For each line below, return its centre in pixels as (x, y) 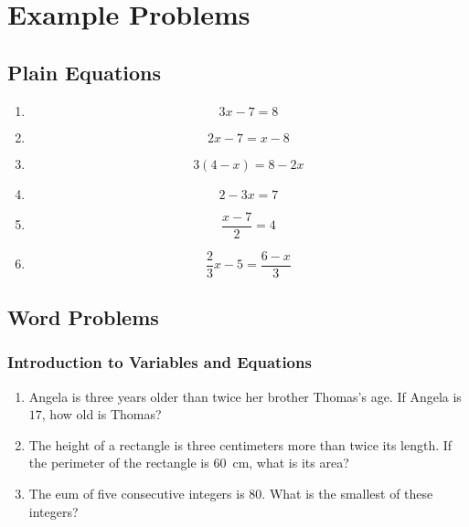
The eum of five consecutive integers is (137, 494)
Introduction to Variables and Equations (160, 362)
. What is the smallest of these (347, 494)
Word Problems (83, 317)
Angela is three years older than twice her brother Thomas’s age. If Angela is (245, 396)
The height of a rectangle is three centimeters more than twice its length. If (240, 444)
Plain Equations (84, 72)
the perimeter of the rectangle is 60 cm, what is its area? (189, 463)
